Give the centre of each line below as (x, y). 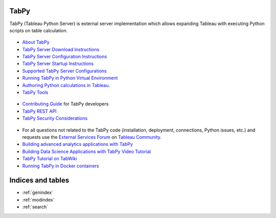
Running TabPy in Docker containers (61, 166)
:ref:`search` (35, 207)
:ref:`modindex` (38, 200)
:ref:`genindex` (38, 192)
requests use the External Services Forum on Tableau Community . (92, 137)
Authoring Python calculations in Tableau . (66, 85)
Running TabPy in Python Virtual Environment (70, 78)
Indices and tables (39, 180)
